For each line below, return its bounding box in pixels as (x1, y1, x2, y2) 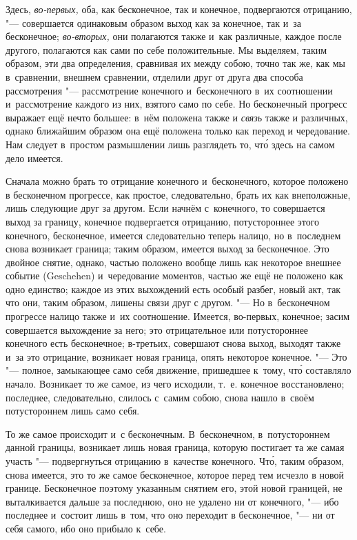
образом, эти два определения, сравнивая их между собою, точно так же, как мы (6, 56, 345, 70)
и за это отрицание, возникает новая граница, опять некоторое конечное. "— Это (6, 349, 347, 363)
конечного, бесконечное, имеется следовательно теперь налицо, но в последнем (6, 228, 341, 242)
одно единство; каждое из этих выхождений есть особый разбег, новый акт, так (6, 281, 341, 296)
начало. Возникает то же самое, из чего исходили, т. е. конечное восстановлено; (6, 377, 345, 391)
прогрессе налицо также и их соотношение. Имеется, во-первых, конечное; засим (6, 309, 350, 323)
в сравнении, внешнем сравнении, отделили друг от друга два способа (6, 69, 303, 83)
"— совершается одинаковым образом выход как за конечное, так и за (6, 15, 301, 30)
